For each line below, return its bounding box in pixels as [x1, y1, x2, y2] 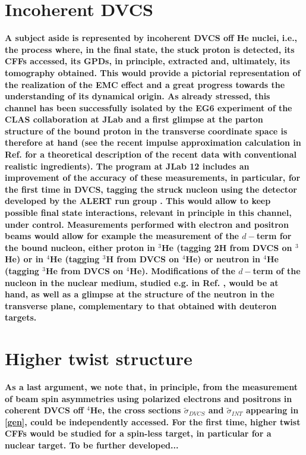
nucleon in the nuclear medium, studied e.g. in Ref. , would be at [5, 276, 279, 288]
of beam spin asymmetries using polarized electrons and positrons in [5, 392, 292, 404]
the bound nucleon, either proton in [5, 241, 155, 253]
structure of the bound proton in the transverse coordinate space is [5, 124, 288, 137]
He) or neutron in [185, 253, 260, 265]
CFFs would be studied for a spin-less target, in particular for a [5, 427, 272, 440]
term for [256, 230, 292, 242]
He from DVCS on [45, 265, 124, 277]
